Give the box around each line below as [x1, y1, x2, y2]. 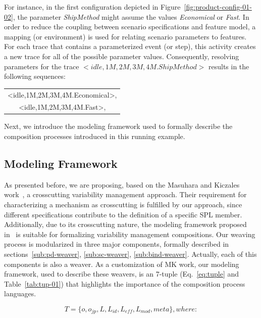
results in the [208, 61, 249, 71]
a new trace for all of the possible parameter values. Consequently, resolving [4, 51, 239, 61]
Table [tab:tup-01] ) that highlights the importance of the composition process [4, 278, 245, 289]
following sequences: [4, 71, 66, 81]
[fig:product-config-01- [184, 2, 252, 12]
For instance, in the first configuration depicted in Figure [4, 2, 181, 12]
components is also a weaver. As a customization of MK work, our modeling [4, 258, 239, 269]
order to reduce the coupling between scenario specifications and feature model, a [4, 21, 256, 32]
